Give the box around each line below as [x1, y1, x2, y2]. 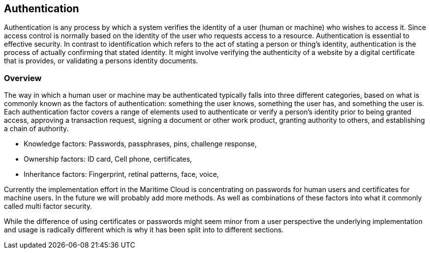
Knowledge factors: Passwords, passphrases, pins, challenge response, [24, 140, 257, 148]
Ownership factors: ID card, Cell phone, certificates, [24, 155, 192, 164]
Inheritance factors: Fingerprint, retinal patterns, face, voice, [24, 170, 219, 179]
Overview [4, 73, 42, 83]
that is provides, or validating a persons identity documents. [4, 56, 198, 65]
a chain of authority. [4, 124, 69, 133]
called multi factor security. [4, 202, 92, 211]
